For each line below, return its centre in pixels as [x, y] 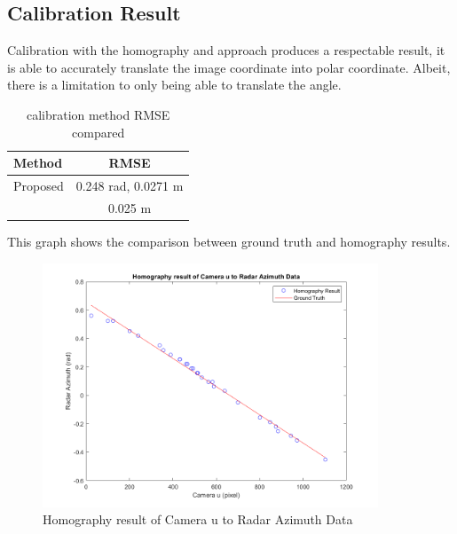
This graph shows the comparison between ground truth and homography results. [229, 241]
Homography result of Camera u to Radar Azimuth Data [198, 519]
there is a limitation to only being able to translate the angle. [174, 85]
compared [98, 132]
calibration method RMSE [98, 114]
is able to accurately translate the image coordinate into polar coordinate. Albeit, [229, 67]
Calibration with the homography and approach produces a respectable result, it [226, 50]
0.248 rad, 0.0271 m [130, 186]
